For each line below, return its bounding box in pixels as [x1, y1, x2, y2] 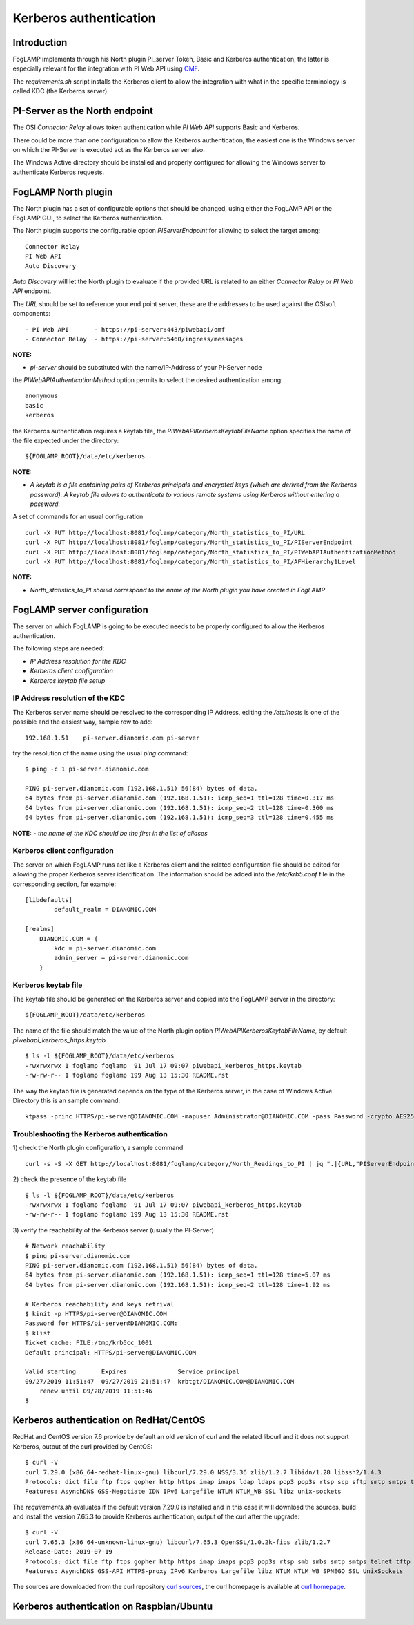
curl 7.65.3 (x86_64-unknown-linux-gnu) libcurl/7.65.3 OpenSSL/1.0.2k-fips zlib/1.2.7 [25, 1538, 331, 1546]
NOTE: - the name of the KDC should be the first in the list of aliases [12, 829, 208, 837]
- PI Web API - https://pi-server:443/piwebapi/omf [25, 326, 226, 333]
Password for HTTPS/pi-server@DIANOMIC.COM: [25, 1319, 179, 1327]
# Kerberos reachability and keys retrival [25, 1300, 175, 1308]
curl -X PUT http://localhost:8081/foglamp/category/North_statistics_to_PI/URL [25, 529, 306, 536]
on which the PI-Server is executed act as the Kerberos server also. [12, 145, 205, 153]
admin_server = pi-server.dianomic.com [54, 954, 189, 962]
